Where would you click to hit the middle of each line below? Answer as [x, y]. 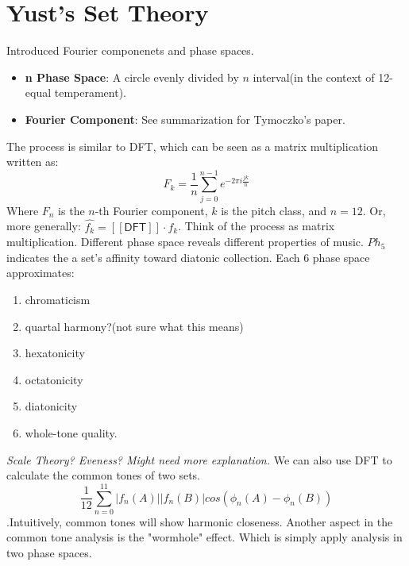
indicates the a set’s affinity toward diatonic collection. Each [153, 257]
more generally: [44, 226]
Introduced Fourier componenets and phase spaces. [130, 50]
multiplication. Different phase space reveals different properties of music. [185, 242]
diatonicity [51, 406]
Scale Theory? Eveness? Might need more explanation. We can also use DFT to [199, 459]
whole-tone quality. [71, 432]
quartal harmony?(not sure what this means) [134, 326]
